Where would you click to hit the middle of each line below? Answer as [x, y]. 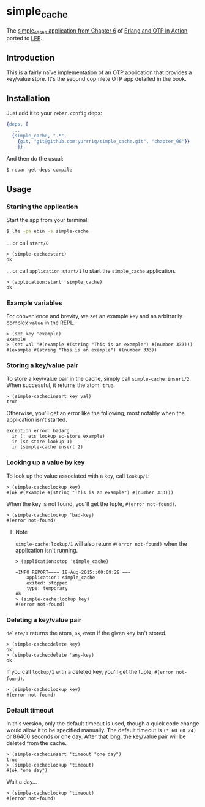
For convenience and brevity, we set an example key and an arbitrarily [94, 316]
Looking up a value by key [46, 462]
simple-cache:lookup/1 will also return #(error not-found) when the [101, 543]
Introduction [31, 57]
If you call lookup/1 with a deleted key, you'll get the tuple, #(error [90, 671]
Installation [28, 98]
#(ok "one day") [27, 771]
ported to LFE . [24, 39]
